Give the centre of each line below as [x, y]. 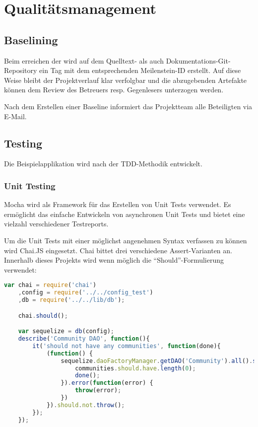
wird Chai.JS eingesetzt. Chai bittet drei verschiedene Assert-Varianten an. [118, 250]
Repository [21, 70]
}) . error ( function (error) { [107, 383]
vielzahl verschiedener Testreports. [56, 224]
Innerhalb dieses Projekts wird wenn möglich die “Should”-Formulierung [114, 260]
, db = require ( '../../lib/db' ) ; [71, 300]
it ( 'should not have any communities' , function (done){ [127, 346]
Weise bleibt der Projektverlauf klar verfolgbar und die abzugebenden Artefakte [126, 80]
